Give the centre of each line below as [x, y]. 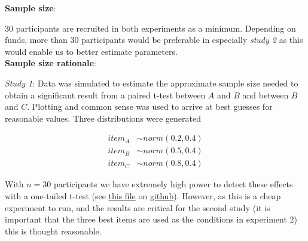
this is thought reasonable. [53, 231]
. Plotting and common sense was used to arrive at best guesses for [150, 106]
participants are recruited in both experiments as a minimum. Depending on [156, 28]
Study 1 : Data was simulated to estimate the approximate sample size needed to [152, 83]
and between [266, 95]
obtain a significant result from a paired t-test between [105, 95]
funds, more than [36, 40]
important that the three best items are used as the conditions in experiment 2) [151, 219]
